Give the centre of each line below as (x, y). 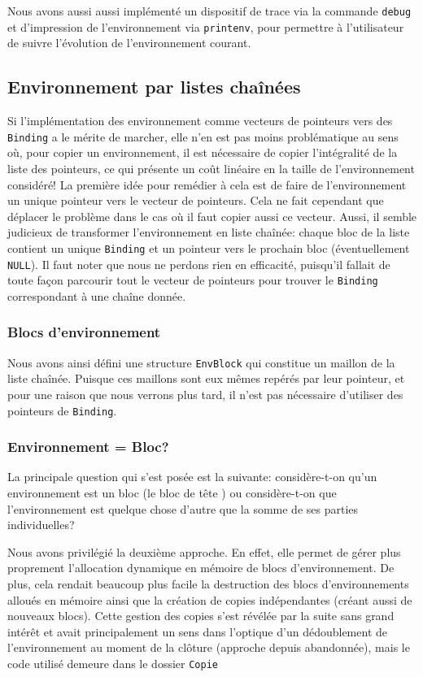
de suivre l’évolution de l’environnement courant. (129, 43)
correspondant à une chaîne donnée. (97, 295)
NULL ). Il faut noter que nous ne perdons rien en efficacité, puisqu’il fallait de (199, 264)
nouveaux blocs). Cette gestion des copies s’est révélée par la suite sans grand (201, 616)
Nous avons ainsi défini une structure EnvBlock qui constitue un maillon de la (201, 362)
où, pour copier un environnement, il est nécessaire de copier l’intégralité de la (203, 152)
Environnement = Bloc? (88, 447)
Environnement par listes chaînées (154, 87)
